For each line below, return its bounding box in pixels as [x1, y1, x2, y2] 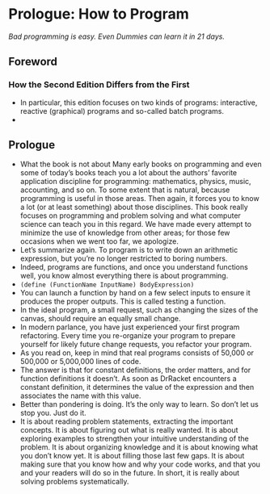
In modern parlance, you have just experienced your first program [19, 322, 240, 332]
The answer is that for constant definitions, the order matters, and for [19, 365, 251, 375]
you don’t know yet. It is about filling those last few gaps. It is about [19, 451, 245, 461]
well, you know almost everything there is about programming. [19, 271, 229, 281]
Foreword [8, 55, 58, 69]
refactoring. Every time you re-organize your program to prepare [19, 331, 236, 341]
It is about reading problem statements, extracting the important [19, 417, 234, 426]
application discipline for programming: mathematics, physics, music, [19, 177, 252, 186]
